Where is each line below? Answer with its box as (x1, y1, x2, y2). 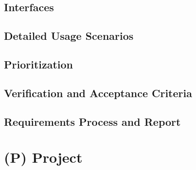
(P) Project (4, 147, 83, 167)
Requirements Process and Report (4, 114, 181, 129)
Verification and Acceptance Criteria (4, 85, 192, 100)
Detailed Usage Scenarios (4, 28, 134, 43)
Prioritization (4, 56, 73, 71)
